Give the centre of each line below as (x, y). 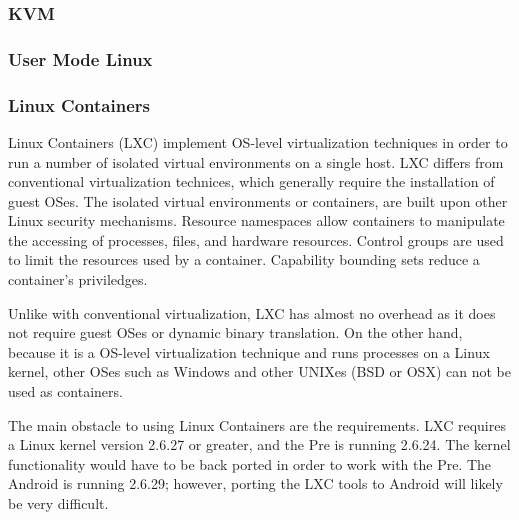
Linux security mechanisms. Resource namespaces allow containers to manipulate (256, 220)
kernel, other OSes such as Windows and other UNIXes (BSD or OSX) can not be (259, 371)
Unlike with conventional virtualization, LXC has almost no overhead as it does (252, 312)
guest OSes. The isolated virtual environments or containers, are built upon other (258, 200)
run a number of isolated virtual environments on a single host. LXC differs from (256, 161)
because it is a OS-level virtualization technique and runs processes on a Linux (249, 351)
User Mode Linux (80, 58)
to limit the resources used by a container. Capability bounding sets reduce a (244, 259)
